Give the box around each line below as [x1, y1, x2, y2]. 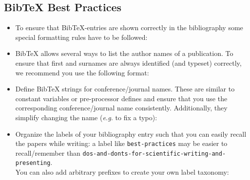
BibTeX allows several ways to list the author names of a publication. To [15, 48, 233, 58]
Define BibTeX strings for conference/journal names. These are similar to [15, 84, 235, 94]
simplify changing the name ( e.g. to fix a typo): [15, 112, 157, 122]
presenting [15, 160, 51, 167]
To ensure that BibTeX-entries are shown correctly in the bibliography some [15, 22, 243, 33]
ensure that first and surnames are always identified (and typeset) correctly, [15, 57, 242, 68]
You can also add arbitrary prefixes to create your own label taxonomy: [15, 167, 229, 177]
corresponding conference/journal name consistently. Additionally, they [15, 103, 228, 113]
